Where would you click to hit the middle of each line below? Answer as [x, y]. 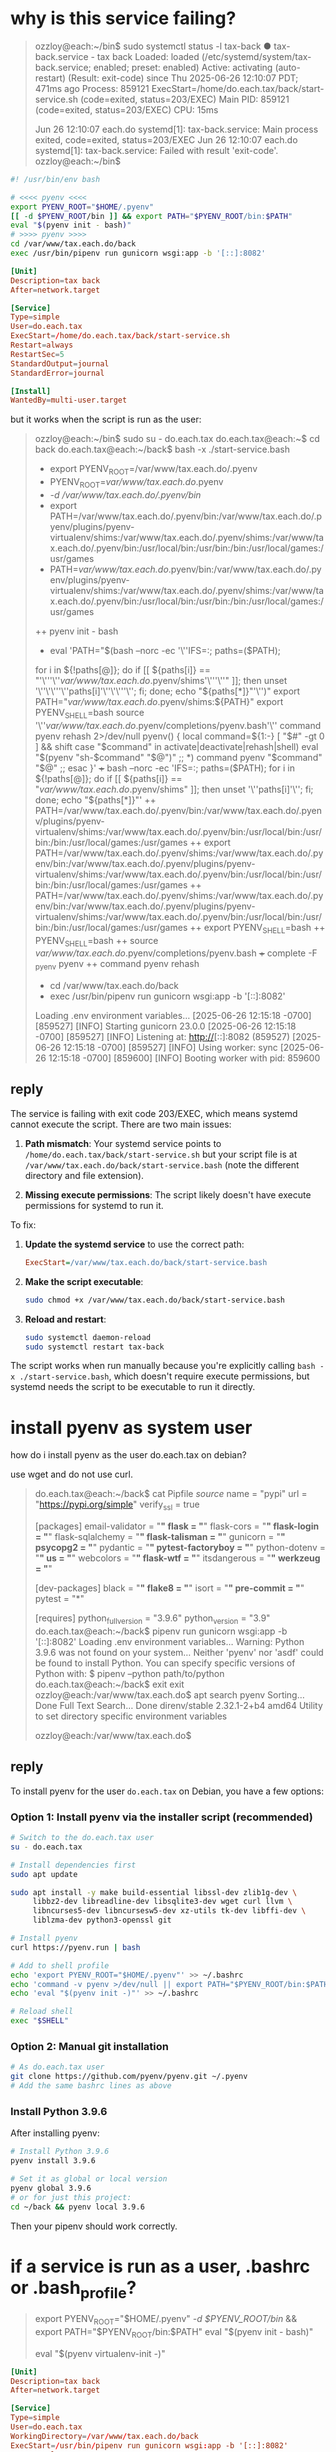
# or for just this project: [71, 2197]
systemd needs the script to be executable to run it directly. [133, 1387]
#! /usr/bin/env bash [55, 179]
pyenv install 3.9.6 [53, 2161]
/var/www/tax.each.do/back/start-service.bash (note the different [162, 1164]
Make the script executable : [84, 1281]
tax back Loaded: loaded [148, 56]
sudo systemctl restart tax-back [94, 1347]
